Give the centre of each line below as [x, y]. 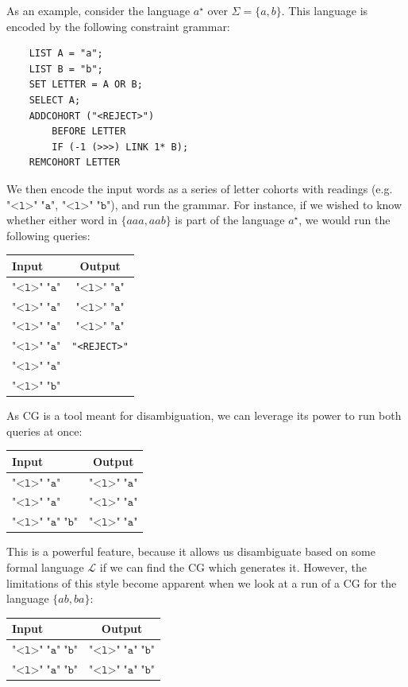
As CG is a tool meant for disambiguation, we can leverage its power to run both [204, 415]
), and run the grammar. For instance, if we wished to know [256, 204]
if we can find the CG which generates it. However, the [233, 567]
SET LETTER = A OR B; [86, 85]
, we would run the [344, 220]
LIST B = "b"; [66, 69]
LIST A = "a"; [66, 54]
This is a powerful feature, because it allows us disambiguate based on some [191, 551]
